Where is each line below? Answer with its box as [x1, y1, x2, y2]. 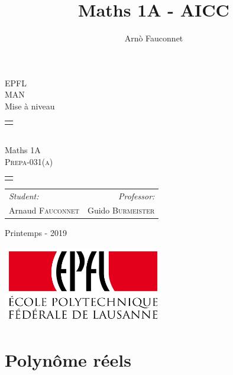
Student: [9, 189, 39, 202]
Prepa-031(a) [5, 155, 53, 167]
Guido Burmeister [87, 204, 155, 216]
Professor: [118, 189, 155, 202]
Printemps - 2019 [5, 227, 67, 239]
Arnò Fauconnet [124, 32, 183, 44]
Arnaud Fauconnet [9, 204, 79, 216]
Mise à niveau [5, 99, 55, 112]
